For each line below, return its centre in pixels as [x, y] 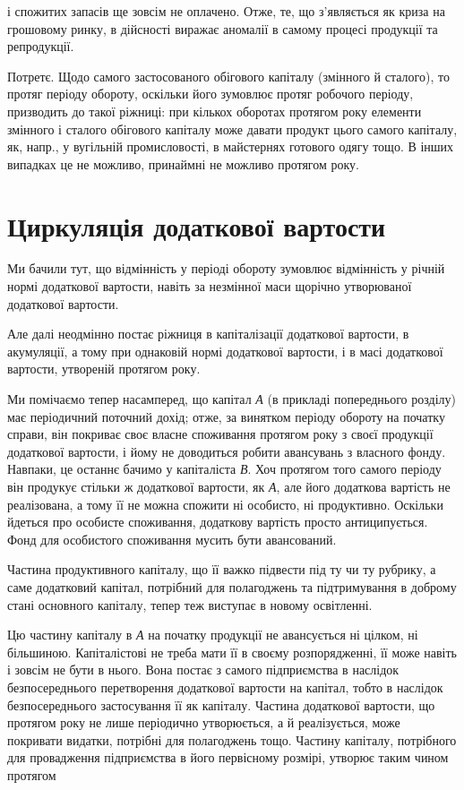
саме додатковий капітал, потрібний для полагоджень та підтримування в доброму [232, 586]
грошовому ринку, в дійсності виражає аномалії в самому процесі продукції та [223, 28]
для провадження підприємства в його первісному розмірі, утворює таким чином [228, 757]
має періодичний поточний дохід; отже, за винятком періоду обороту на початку [226, 416]
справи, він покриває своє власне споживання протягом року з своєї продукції [220, 434]
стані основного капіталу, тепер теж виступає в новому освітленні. [190, 604]
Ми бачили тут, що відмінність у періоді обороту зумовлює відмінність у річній [226, 268]
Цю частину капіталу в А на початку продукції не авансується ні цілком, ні [213, 635]
